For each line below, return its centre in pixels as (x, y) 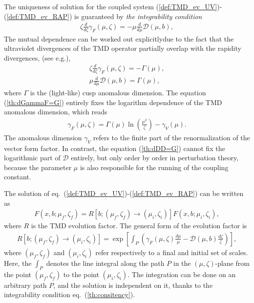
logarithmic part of (32, 158)
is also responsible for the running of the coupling (154, 167)
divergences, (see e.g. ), (37, 57)
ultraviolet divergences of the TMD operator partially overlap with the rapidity (123, 48)
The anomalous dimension (43, 137)
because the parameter (38, 167)
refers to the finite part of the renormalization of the (171, 137)
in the (182, 263)
